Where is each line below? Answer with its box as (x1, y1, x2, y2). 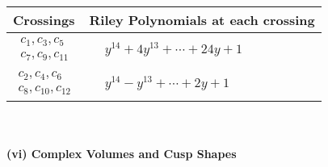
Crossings (13, 10, 75, 29)
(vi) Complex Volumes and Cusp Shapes (6, 144, 237, 161)
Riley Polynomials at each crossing (89, 10, 315, 29)
